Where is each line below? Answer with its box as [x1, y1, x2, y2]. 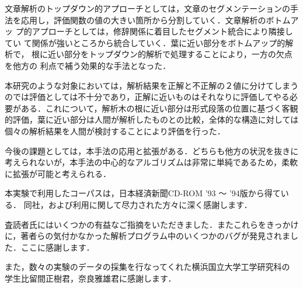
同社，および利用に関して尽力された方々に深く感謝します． [23, 198, 252, 210]
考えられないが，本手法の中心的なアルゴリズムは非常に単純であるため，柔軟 [5, 156, 298, 168]
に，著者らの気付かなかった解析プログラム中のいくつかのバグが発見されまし [5, 230, 298, 242]
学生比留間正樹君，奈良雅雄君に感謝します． [5, 272, 176, 284]
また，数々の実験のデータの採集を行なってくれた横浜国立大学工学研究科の [5, 261, 290, 273]
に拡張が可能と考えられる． [5, 167, 111, 179]
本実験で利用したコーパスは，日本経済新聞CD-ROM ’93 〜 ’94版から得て [5, 187, 281, 199]
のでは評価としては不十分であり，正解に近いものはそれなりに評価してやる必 [5, 91, 298, 103]
